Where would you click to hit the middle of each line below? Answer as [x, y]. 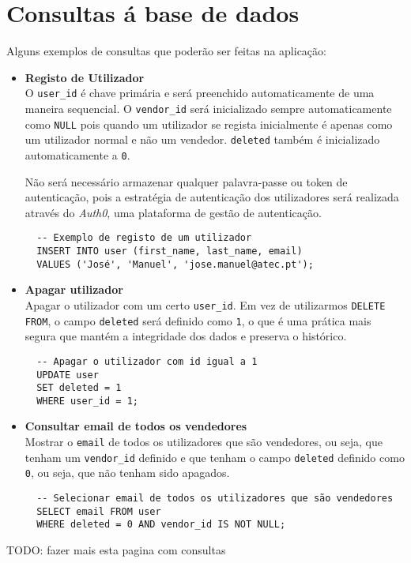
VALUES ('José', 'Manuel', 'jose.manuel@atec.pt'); [175, 264]
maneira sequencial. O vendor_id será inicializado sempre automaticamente [208, 108]
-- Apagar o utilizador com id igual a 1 [147, 361]
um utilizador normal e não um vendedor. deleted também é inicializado [202, 139]
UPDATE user [68, 375]
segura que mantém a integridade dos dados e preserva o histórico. [186, 336]
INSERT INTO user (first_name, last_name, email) [170, 251]
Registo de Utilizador [85, 77]
